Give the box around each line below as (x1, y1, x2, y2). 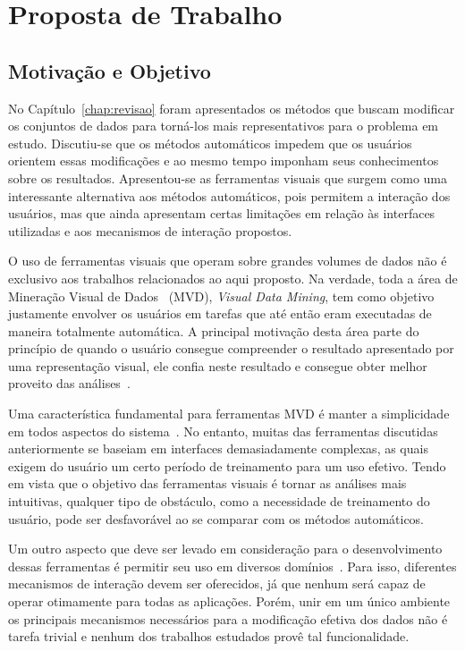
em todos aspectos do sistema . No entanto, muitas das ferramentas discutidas (8, 421, 438, 440)
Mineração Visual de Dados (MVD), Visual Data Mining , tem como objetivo (8, 286, 435, 305)
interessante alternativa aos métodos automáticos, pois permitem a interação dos (8, 186, 451, 205)
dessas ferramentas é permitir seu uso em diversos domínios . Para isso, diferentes (8, 556, 457, 575)
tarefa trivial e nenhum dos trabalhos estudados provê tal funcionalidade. (8, 627, 410, 646)
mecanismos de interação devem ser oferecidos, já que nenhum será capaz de (8, 574, 426, 593)
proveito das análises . (8, 374, 131, 393)
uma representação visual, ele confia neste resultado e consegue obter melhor (8, 356, 427, 375)
